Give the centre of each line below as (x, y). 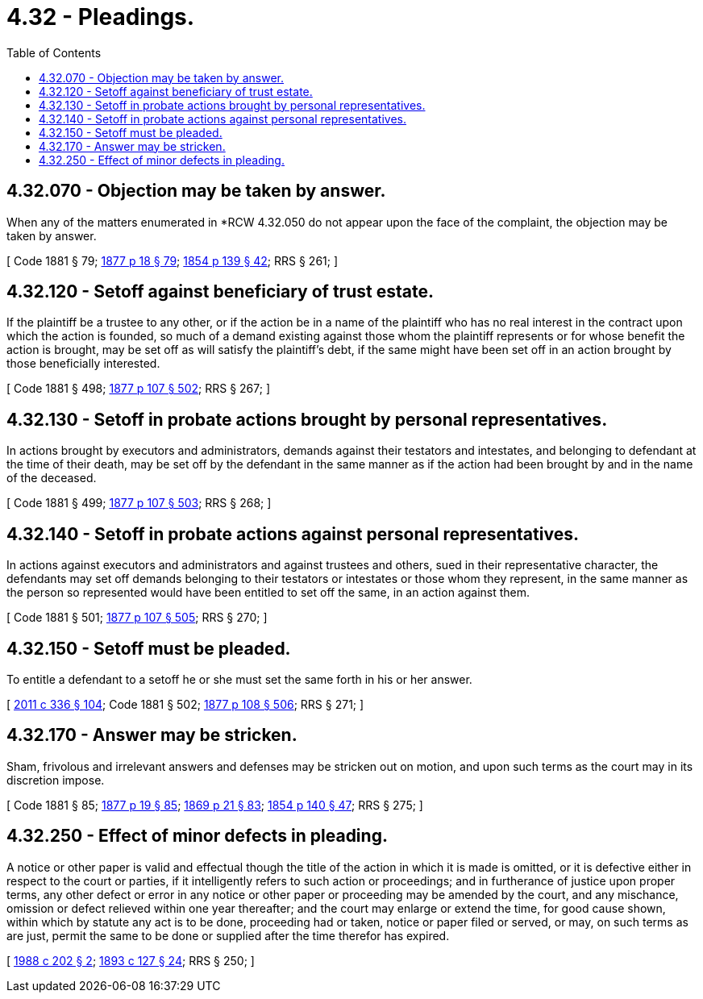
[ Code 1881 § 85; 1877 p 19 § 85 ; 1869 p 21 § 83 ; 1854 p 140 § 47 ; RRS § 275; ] (215, 805)
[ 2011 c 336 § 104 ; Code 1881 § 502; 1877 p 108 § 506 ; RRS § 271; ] (185, 704)
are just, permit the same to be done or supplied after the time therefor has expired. (228, 935)
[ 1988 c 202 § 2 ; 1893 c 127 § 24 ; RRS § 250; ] (131, 960)
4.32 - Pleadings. (101, 17)
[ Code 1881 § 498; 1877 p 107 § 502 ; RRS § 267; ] (138, 389)
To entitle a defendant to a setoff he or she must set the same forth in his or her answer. (239, 679)
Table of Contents (54, 52)
